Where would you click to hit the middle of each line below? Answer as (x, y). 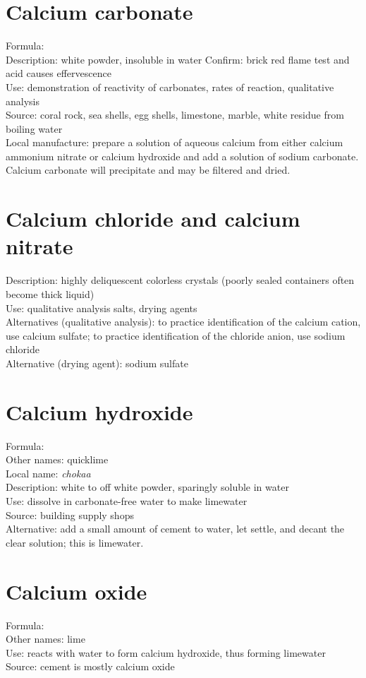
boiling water (34, 128)
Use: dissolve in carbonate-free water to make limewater (127, 501)
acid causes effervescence (59, 73)
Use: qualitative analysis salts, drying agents (102, 308)
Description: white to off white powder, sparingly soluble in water (147, 487)
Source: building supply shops (70, 515)
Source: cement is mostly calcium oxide (90, 666)
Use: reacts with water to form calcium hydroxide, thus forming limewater (166, 652)
